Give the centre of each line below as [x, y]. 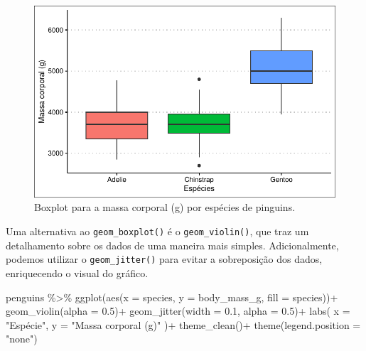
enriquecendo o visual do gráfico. [77, 272]
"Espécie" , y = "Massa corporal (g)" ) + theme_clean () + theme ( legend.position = [183, 324]
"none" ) [22, 339]
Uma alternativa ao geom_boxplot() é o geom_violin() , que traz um [157, 231]
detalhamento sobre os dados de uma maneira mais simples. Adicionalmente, [172, 245]
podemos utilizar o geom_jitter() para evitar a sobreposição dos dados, [164, 259]
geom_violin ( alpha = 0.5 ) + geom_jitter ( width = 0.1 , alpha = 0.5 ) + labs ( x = [178, 311]
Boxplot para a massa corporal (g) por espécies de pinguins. [165, 207]
